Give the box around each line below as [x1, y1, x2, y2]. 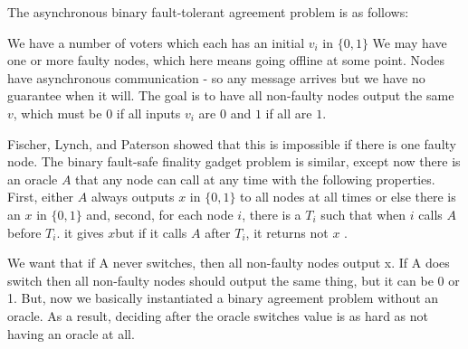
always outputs [91, 187, 175, 206]
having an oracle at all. [7, 324, 135, 343]
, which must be [13, 103, 102, 122]
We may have [372, 33, 447, 52]
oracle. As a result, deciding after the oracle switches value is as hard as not [7, 306, 429, 325]
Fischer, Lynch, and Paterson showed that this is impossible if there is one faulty [7, 134, 456, 153]
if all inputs [116, 103, 181, 122]
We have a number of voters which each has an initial [7, 33, 305, 52]
